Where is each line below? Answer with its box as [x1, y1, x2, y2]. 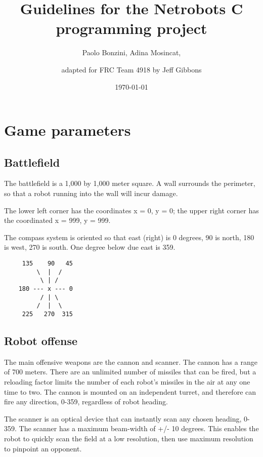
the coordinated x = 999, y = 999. [4, 215, 111, 225]
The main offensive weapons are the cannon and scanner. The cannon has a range [4, 356, 257, 367]
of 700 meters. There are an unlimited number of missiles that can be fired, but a [4, 366, 256, 377]
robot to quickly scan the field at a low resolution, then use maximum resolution [4, 433, 253, 443]
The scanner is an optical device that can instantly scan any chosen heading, [4, 413, 242, 424]
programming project [56, 18, 207, 39]
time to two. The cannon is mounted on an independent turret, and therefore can [4, 386, 256, 397]
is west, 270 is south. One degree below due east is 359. [4, 242, 176, 252]
